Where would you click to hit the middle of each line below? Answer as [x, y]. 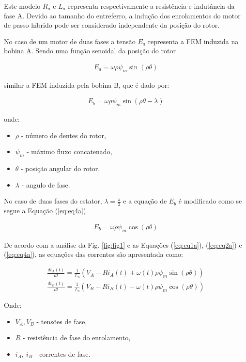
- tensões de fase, [62, 321]
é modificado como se [210, 201]
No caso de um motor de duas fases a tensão [70, 41]
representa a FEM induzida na [193, 41]
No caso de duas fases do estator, [53, 201]
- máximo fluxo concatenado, [69, 151]
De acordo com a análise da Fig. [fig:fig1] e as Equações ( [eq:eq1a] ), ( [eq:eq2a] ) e [123, 244]
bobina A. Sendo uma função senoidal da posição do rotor [90, 51]
